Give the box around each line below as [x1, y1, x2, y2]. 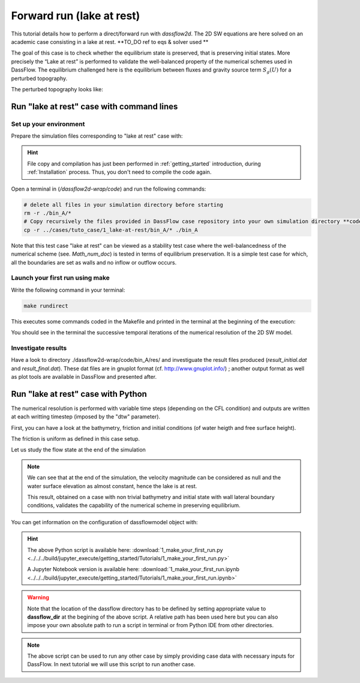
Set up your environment [11, 120, 85, 128]
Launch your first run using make [11, 274, 110, 282]
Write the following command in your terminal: [11, 286, 125, 293]
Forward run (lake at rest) [11, 9, 140, 22]
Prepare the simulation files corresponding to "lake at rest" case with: [11, 132, 183, 139]
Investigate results [11, 343, 67, 352]
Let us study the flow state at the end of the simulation [11, 446, 146, 453]
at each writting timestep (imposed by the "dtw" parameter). [11, 413, 161, 420]
